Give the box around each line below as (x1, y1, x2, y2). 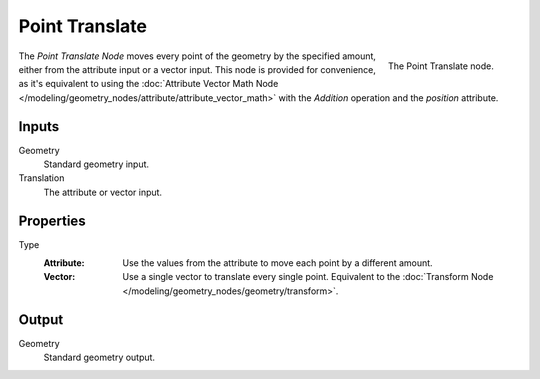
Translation (18, 172, 65, 184)
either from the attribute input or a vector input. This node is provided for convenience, (18, 63, 377, 75)
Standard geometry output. (43, 351, 155, 364)
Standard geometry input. (43, 158, 150, 170)
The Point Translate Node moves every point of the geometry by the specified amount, (18, 50, 377, 62)
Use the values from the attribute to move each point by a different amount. (122, 257, 434, 269)
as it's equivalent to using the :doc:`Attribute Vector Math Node (18, 78, 279, 90)
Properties (18, 212, 86, 229)
